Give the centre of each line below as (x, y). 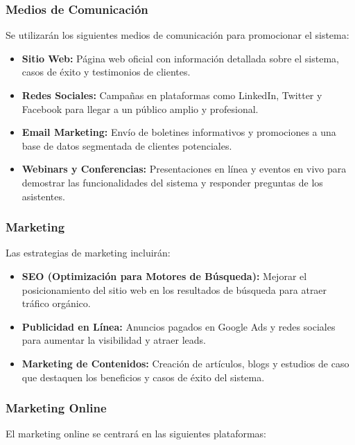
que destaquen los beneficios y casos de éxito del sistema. (143, 377)
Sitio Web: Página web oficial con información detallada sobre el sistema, (180, 58)
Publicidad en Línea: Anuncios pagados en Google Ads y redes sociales (179, 326)
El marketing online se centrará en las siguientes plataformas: (136, 434)
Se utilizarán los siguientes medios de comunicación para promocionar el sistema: (177, 35)
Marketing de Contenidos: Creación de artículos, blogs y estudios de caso (185, 363)
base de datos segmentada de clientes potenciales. (127, 145)
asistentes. (43, 196)
